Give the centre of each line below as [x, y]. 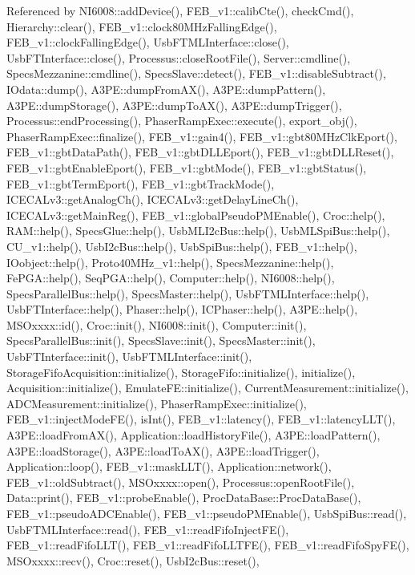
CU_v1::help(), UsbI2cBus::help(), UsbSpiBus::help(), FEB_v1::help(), [182, 246]
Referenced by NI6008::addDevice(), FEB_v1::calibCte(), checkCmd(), [180, 10]
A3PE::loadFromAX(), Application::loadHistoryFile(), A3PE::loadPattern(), [193, 435]
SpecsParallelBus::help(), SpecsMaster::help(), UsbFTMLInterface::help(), [188, 293]
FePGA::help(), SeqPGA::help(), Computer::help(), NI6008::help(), [171, 278]
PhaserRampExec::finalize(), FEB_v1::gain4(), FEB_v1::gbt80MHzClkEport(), [202, 136]
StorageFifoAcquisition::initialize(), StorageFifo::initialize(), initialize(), [181, 372]
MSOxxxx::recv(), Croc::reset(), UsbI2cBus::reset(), [133, 560]
